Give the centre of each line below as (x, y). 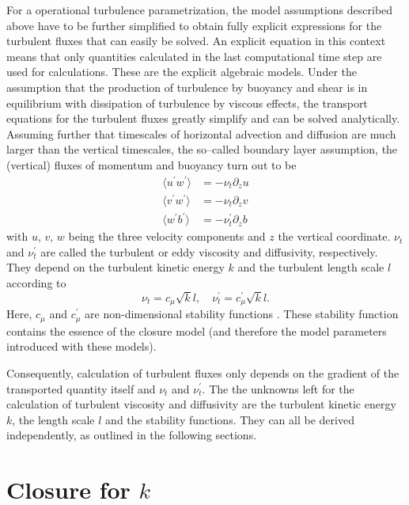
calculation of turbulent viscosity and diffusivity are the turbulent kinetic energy (201, 404)
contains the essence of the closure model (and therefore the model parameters (197, 330)
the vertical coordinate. (334, 236)
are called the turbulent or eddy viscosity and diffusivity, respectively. (209, 251)
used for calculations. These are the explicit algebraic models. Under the (182, 72)
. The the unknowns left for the (278, 388)
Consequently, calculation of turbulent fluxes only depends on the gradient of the (203, 372)
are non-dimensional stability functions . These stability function (242, 314)
